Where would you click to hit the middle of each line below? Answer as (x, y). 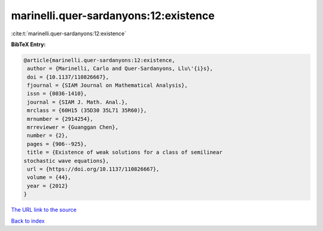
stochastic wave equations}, (66, 161)
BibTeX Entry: (28, 44)
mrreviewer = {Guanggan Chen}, (73, 127)
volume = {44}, (49, 177)
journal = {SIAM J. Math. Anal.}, (77, 102)
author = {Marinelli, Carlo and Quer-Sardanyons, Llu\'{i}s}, (120, 69)
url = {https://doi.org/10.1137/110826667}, (93, 169)
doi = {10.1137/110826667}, (68, 77)
